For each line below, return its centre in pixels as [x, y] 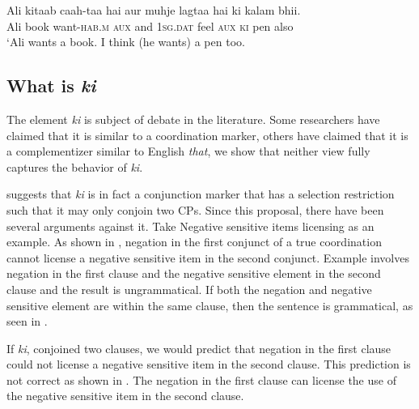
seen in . [27, 321]
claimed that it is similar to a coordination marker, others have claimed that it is [207, 135]
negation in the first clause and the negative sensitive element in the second [194, 273]
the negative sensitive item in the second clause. [125, 396]
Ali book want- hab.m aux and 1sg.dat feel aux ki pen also [150, 26]
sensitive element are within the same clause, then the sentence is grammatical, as [210, 305]
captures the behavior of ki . [75, 166]
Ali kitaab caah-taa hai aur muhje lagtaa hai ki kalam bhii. [154, 10]
